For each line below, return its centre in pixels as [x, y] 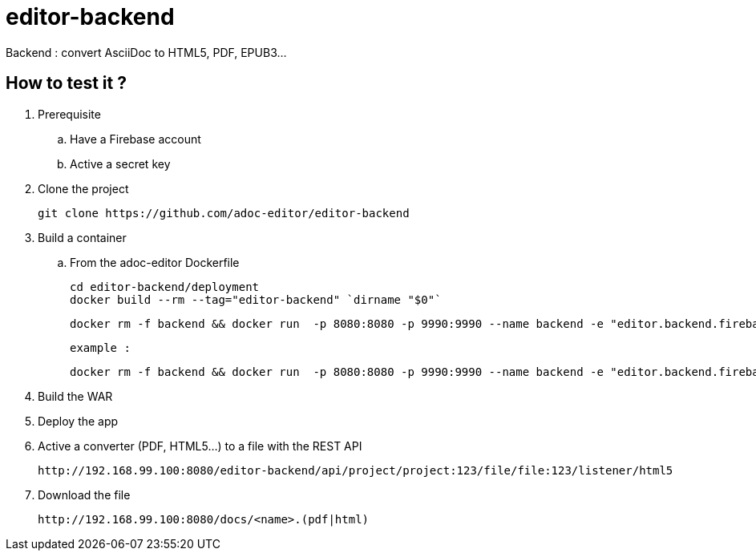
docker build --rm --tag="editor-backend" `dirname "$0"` [256, 299]
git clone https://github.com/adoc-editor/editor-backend [224, 213]
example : [100, 347]
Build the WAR [75, 396]
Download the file [84, 494]
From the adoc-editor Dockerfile [155, 262]
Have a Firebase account [135, 139]
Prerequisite [69, 114]
